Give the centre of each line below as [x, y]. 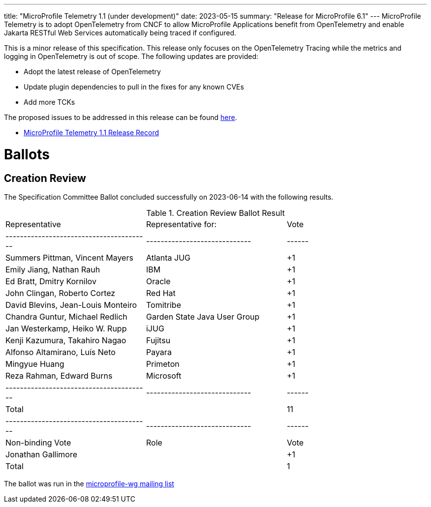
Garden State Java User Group [203, 316]
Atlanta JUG [168, 257]
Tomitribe [163, 305]
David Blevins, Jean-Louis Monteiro [71, 305]
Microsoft [164, 375]
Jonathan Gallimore [42, 454]
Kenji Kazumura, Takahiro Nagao [66, 340]
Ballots [27, 154]
